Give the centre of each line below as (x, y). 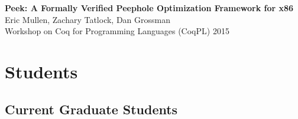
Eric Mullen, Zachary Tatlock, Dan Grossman (88, 19)
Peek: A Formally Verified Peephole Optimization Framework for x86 (149, 8)
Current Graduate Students (91, 109)
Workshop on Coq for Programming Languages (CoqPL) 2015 (117, 31)
